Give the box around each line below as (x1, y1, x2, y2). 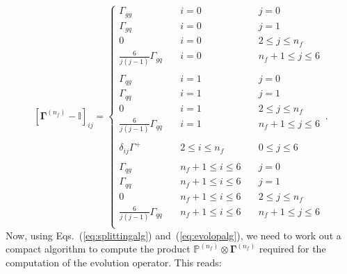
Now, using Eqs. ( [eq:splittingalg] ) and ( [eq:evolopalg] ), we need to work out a (6, 228, 341, 242)
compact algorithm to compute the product (6, 241, 191, 256)
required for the (259, 241, 326, 256)
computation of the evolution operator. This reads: (6, 255, 222, 269)
